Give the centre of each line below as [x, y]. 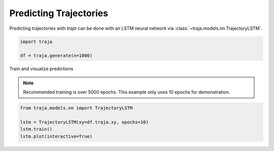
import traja [36, 41]
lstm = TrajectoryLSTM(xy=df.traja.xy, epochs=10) [84, 122]
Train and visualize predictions [41, 69]
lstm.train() [36, 129]
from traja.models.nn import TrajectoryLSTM [76, 108]
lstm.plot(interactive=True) [56, 136]
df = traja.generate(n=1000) [56, 56]
